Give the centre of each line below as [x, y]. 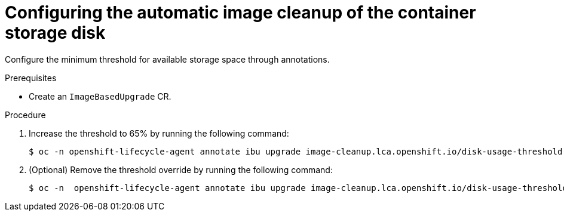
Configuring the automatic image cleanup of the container [240, 13]
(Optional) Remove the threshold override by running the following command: [181, 169]
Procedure [25, 115]
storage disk [55, 33]
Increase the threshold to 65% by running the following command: [159, 133]
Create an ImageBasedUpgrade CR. [100, 96]
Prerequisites [31, 78]
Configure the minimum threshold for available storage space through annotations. [167, 59]
